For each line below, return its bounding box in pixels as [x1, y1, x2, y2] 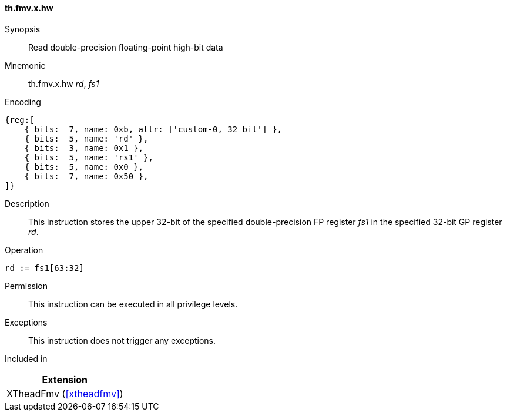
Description [5, 198, 49, 209]
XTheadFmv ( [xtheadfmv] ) [6, 387, 123, 400]
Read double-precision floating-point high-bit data [28, 42, 223, 52]
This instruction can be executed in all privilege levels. [28, 298, 238, 309]
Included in [5, 353, 48, 364]
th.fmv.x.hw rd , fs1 [28, 78, 99, 89]
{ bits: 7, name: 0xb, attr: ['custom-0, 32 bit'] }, [24, 124, 283, 134]
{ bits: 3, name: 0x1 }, [24, 143, 144, 153]
